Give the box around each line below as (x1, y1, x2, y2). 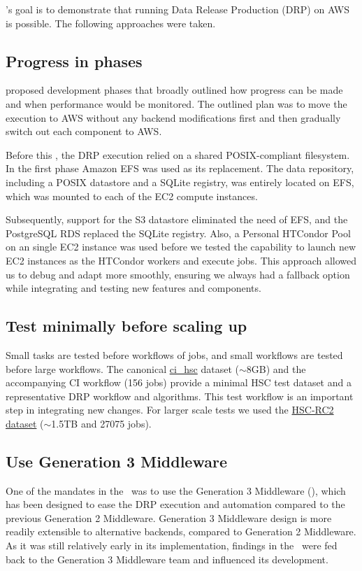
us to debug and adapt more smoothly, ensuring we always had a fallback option (6, 267, 350, 281)
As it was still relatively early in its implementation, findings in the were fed (6, 538, 338, 553)
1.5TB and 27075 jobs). (51, 416, 152, 430)
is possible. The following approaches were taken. (6, 15, 216, 30)
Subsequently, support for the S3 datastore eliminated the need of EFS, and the (6, 212, 348, 227)
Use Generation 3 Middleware (6, 450, 227, 472)
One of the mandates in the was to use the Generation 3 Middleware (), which (6, 483, 346, 498)
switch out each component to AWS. (6, 124, 162, 139)
